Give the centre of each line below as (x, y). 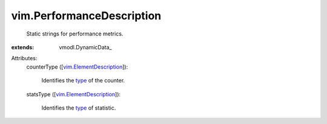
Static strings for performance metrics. (75, 34)
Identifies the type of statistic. (79, 108)
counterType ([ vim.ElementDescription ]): (77, 67)
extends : (23, 47)
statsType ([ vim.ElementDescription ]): (74, 94)
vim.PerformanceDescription (86, 16)
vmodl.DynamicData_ (85, 47)
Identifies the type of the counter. (83, 81)
